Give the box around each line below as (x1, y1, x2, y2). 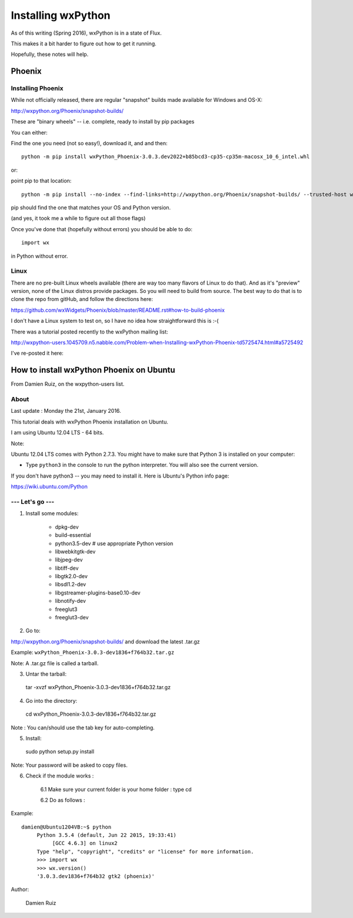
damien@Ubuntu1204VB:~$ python (21, 823, 112, 830)
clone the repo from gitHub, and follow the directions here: (11, 296, 153, 303)
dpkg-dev (55, 523, 79, 530)
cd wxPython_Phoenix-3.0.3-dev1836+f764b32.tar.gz (25, 710, 156, 717)
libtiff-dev (55, 565, 79, 572)
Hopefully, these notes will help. (11, 51, 89, 58)
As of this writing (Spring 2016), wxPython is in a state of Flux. (11, 29, 162, 36)
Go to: (25, 627, 41, 635)
